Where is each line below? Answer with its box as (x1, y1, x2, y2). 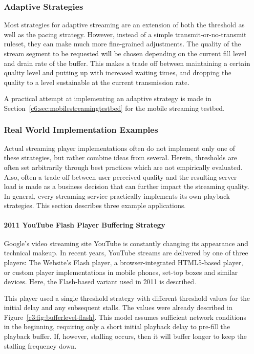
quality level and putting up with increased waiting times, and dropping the (4, 67, 232, 78)
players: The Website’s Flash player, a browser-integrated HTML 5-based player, (4, 257, 243, 267)
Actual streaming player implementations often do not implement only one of (4, 143, 235, 153)
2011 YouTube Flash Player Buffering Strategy (4, 219, 166, 229)
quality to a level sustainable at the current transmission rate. (4, 77, 190, 87)
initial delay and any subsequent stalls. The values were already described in (4, 302, 233, 312)
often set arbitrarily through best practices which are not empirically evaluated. (4, 162, 243, 172)
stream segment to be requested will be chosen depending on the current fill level (4, 48, 247, 58)
